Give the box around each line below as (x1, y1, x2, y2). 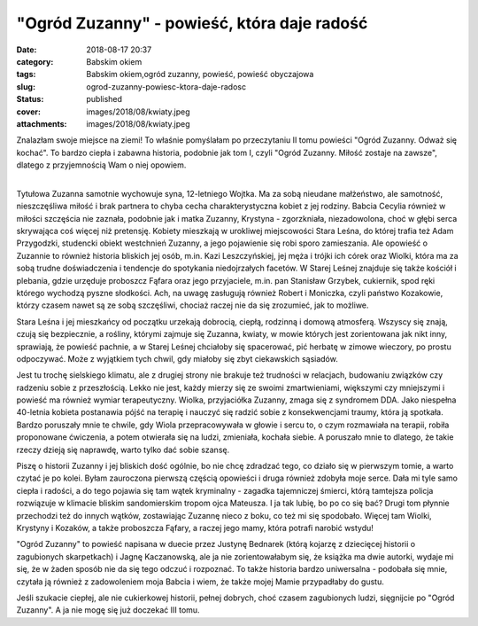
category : (16, 56, 54, 67)
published (86, 94, 123, 105)
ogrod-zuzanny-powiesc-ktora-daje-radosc (86, 81, 247, 92)
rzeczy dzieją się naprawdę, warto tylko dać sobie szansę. (16, 444, 230, 455)
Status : (16, 94, 44, 105)
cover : (16, 106, 42, 117)
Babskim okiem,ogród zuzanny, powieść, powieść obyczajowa (86, 69, 314, 80)
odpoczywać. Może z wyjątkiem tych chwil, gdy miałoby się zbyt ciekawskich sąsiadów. (16, 353, 338, 364)
